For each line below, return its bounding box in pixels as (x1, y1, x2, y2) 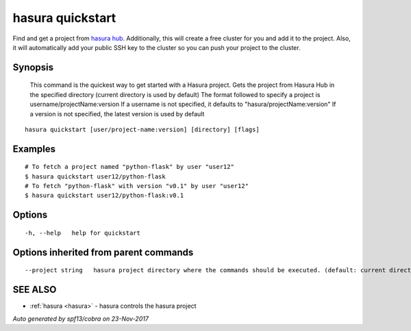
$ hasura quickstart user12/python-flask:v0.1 (25, 191, 184, 200)
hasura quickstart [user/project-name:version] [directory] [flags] (25, 125, 260, 133)
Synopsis (12, 62, 54, 73)
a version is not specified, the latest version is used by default (29, 109, 205, 118)
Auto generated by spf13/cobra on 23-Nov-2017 (12, 315, 149, 323)
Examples (12, 143, 56, 155)
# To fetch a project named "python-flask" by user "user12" (25, 163, 234, 171)
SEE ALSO (12, 284, 57, 295)
